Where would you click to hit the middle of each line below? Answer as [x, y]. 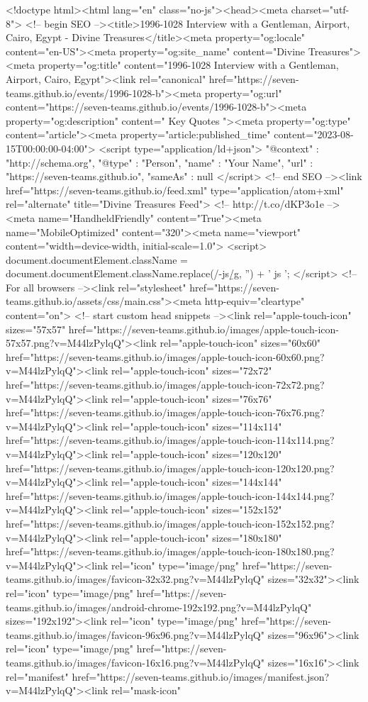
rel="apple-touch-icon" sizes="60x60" [240, 343]
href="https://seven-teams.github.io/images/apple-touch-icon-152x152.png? [170, 523]
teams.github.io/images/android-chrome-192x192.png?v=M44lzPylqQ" [159, 607]
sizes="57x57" [36, 329]
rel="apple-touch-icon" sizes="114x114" [196, 426]
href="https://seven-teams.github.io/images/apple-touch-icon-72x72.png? [165, 385]
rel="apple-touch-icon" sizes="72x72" [191, 370]
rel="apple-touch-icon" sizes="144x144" [196, 482]
